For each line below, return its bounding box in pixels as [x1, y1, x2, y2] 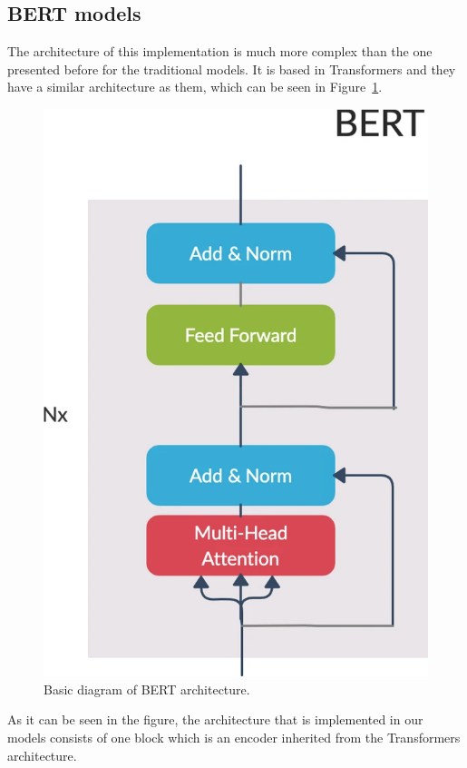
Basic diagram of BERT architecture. [44, 679, 250, 698]
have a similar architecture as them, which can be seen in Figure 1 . [7, 77, 383, 96]
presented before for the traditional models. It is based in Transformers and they [7, 59, 456, 78]
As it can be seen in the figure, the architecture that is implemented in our [7, 710, 423, 729]
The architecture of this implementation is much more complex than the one [7, 42, 433, 61]
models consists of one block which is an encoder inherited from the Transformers [7, 727, 461, 746]
